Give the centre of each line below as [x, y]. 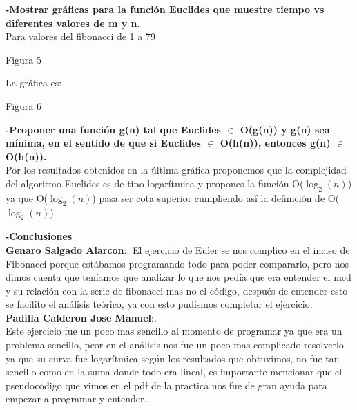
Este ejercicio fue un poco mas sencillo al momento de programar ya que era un [174, 331]
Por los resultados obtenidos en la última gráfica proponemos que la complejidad [176, 170]
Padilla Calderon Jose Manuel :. [81, 317]
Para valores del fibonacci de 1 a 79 [80, 36]
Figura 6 [23, 105]
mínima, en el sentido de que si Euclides [103, 143]
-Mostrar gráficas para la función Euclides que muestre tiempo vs [165, 9]
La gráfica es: [34, 83]
